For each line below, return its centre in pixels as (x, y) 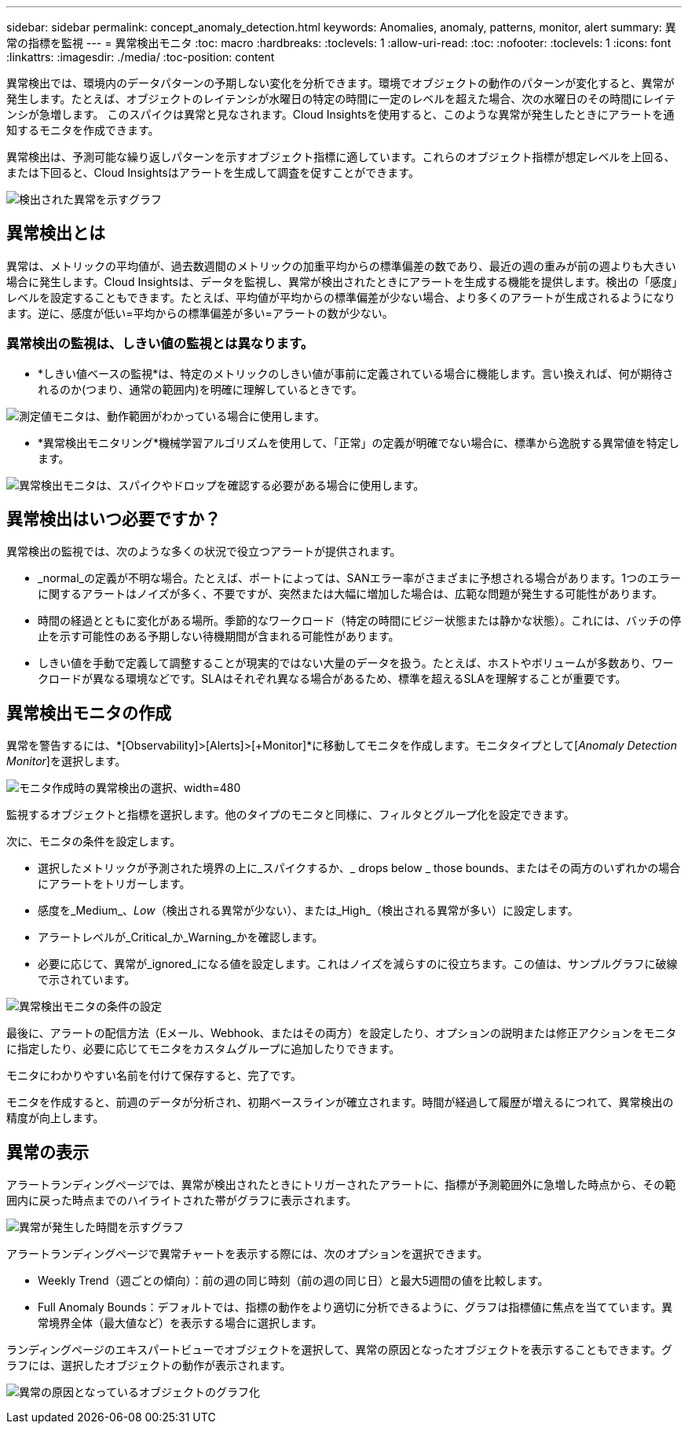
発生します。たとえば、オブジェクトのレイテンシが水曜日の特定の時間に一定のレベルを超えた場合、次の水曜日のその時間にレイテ (341, 99)
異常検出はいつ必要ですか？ (113, 519)
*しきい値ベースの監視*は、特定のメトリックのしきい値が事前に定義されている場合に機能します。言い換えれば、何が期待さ (356, 373)
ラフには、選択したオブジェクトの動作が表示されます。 (149, 1366)
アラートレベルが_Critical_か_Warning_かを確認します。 (181, 937)
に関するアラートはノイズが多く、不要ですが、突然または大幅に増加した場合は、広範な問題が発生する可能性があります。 (350, 594)
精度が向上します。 (55, 1118)
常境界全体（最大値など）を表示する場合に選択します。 (180, 1323)
